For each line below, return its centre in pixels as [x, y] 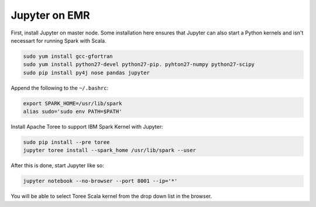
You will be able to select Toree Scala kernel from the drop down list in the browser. [111, 196]
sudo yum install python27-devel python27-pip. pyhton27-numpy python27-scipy [139, 65]
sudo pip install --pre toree [66, 142]
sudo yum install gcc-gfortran [68, 56]
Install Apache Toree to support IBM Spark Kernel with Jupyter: [87, 127]
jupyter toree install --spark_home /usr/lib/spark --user [109, 150]
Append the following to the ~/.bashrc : [60, 88]
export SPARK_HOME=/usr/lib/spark [73, 103]
